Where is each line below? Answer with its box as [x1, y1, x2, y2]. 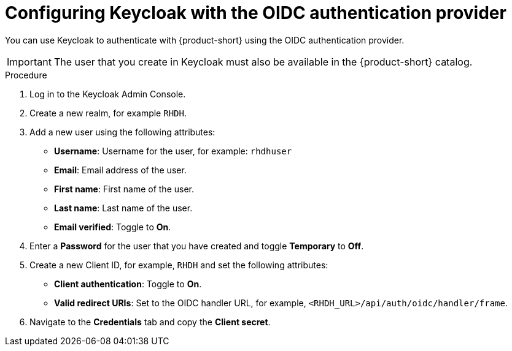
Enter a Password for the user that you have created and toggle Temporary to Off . [29, 240, 364, 251]
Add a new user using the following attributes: [29, 126, 215, 137]
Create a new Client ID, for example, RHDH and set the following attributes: [29, 259, 328, 270]
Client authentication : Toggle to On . [54, 278, 202, 289]
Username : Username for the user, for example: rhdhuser [54, 145, 292, 156]
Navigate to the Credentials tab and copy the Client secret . [29, 316, 271, 327]
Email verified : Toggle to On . [54, 221, 171, 232]
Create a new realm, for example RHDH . [29, 107, 187, 118]
